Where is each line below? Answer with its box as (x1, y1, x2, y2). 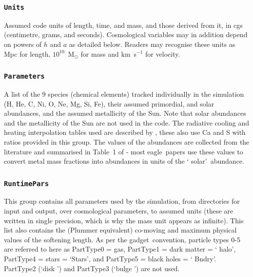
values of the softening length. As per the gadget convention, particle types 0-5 (4, 234, 240, 244)
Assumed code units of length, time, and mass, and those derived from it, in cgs (4, 20, 243, 30)
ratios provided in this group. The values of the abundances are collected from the (4, 136, 250, 147)
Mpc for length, (4, 48, 51, 59)
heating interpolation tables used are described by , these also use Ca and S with (4, 127, 246, 137)
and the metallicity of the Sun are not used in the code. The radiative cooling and (4, 117, 250, 128)
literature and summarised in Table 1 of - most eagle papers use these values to (4, 146, 243, 156)
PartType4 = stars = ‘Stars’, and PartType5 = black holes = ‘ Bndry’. (4, 254, 216, 264)
